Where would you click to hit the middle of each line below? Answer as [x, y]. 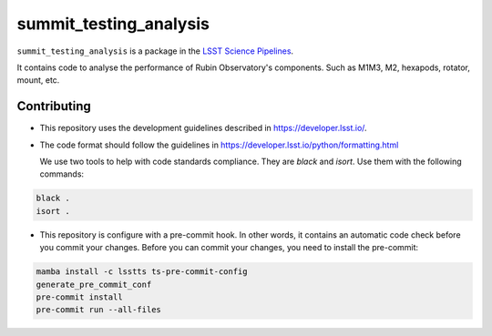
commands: [62, 174]
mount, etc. [38, 80]
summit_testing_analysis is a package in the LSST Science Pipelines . [155, 51]
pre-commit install [79, 297]
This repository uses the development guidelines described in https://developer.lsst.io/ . [204, 128]
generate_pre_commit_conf [94, 284]
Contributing [54, 106]
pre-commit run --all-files [98, 310]
